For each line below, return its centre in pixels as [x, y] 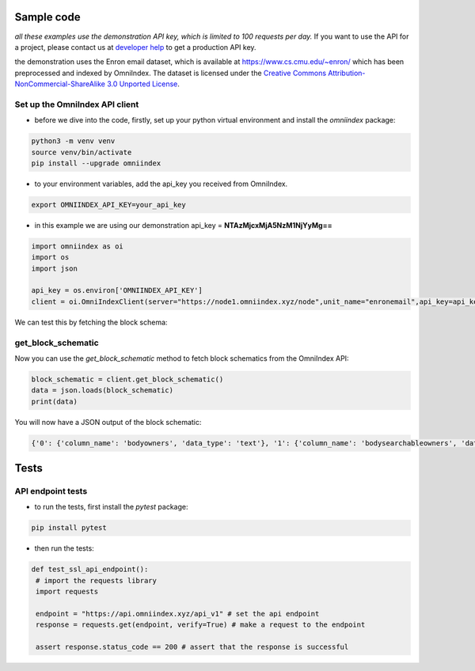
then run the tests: [64, 548]
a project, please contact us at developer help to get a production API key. [135, 47]
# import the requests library [97, 580]
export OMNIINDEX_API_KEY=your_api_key [108, 205]
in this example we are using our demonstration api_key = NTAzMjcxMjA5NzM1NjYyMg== [183, 225]
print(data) [55, 401]
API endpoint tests [51, 491]
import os [50, 258]
